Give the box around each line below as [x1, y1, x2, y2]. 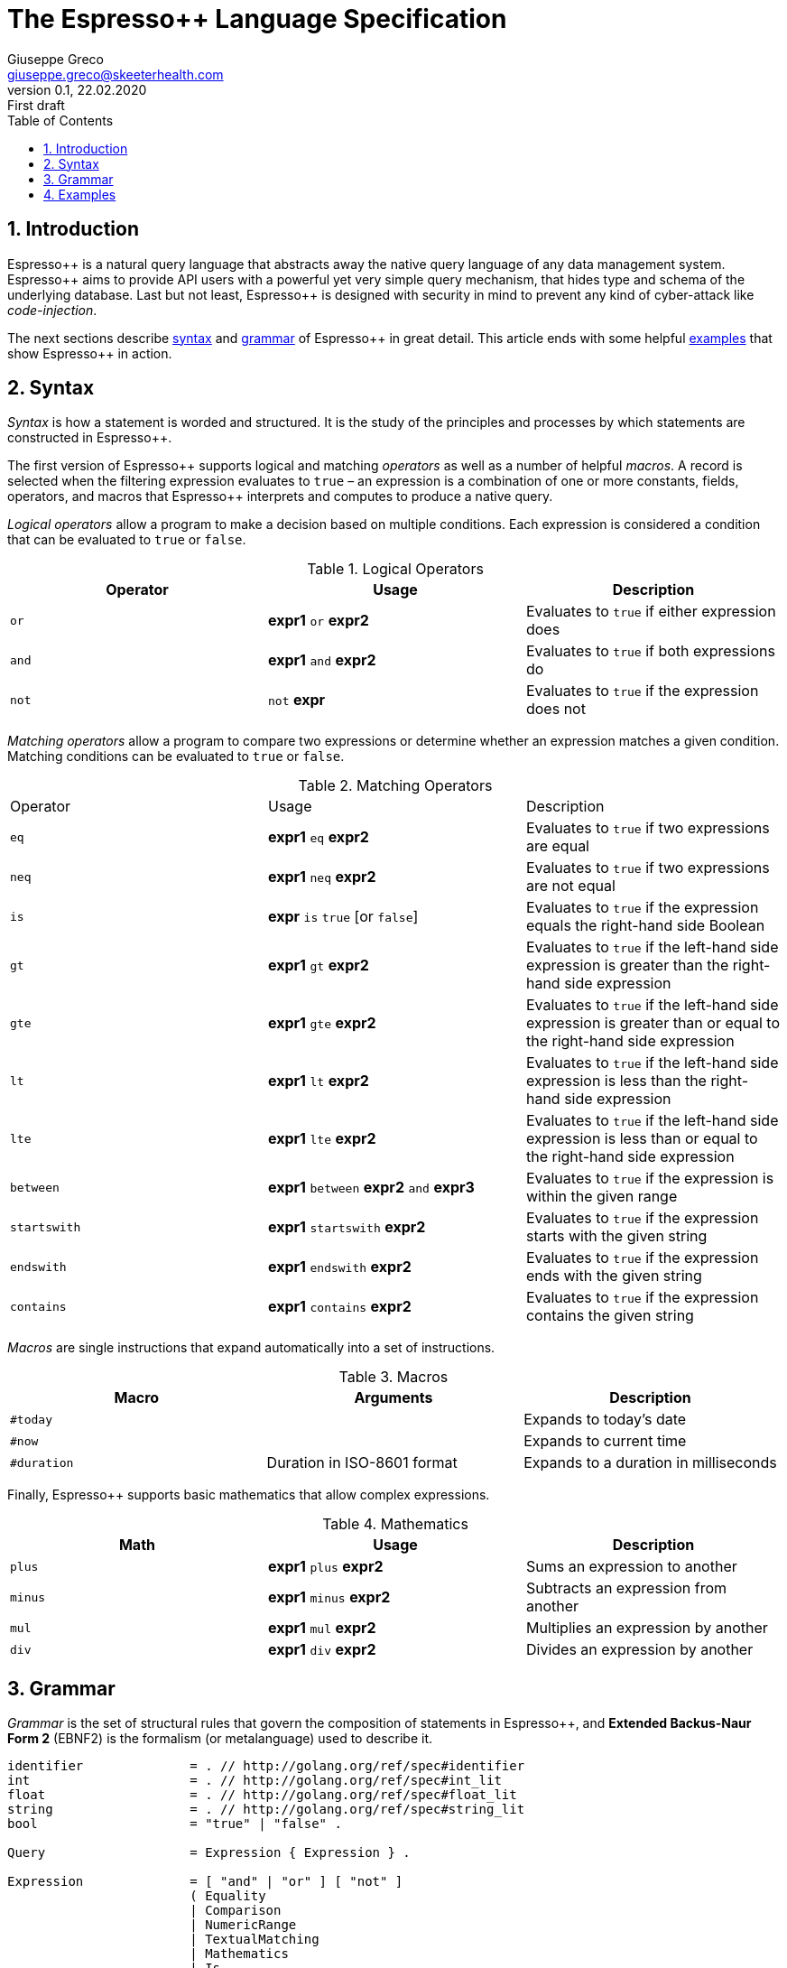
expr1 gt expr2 [267, 956, 369, 975]
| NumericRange [190, 1917, 297, 1933]
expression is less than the [525, 1072, 707, 1091]
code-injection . [7, 302, 97, 318]
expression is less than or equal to [525, 1129, 758, 1148]
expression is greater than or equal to [525, 1014, 781, 1033]
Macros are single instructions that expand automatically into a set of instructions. [7, 1340, 495, 1356]
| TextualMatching [190, 1932, 319, 1947]
